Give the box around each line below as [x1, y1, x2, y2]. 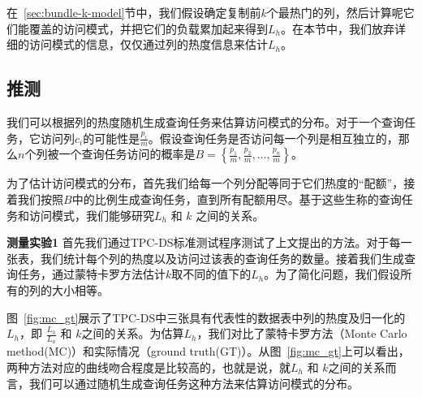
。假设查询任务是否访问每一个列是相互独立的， [148, 129, 398, 146]
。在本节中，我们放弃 [280, 19, 394, 37]
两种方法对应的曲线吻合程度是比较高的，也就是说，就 [6, 358, 291, 375]
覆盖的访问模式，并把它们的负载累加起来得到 [28, 19, 268, 37]
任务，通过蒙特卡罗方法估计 [17, 265, 166, 283]
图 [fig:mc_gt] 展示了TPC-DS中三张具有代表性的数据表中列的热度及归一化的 [6, 309, 406, 326]
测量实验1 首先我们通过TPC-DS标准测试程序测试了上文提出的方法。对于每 [6, 234, 401, 251]
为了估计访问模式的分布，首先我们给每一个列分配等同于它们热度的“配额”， [6, 175, 404, 192]
